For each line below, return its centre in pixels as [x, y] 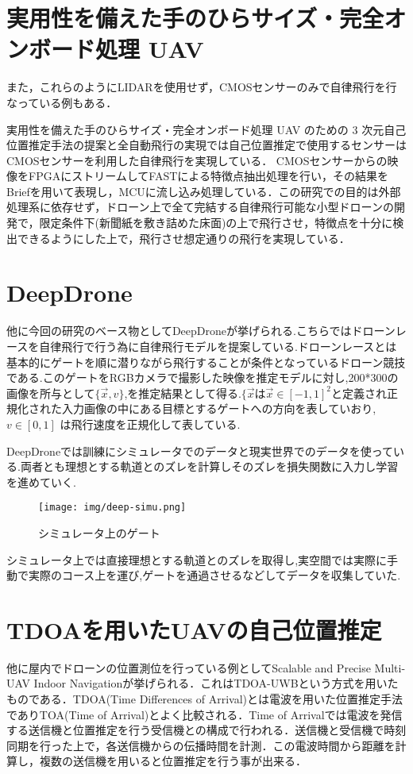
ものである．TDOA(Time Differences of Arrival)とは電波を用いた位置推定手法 [205, 699]
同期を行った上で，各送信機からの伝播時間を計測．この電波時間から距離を [201, 745]
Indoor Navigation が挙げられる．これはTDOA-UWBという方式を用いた [216, 683]
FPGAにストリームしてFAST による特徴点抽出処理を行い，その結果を [208, 176]
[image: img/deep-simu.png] [112, 508]
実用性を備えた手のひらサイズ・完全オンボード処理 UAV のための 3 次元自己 [206, 129]
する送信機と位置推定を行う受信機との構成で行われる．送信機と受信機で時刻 [206, 730]
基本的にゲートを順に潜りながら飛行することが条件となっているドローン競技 [206, 362]
